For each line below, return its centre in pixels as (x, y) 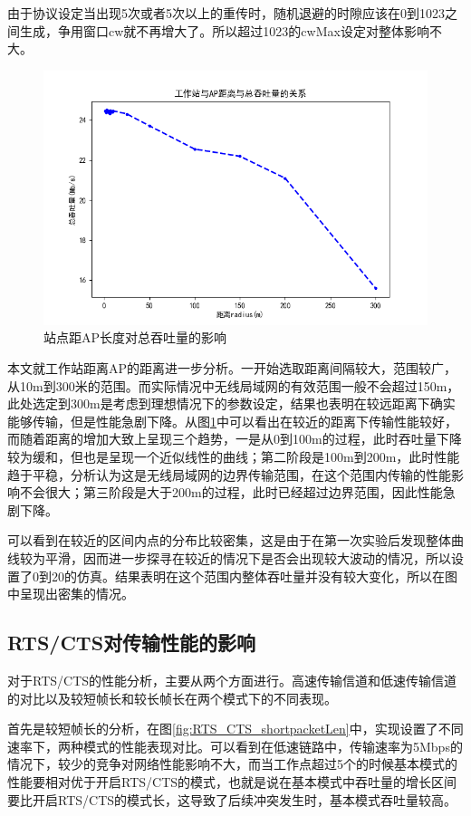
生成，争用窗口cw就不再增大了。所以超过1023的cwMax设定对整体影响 (224, 30)
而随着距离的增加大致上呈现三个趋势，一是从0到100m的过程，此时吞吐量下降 (235, 439)
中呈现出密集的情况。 (71, 594)
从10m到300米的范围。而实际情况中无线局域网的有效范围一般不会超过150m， (234, 385)
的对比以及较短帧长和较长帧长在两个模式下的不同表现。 (172, 698)
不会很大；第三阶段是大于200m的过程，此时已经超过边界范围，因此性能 (231, 492)
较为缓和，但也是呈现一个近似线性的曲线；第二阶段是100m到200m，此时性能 (234, 457)
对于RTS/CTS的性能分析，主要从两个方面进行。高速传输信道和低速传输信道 (232, 680)
